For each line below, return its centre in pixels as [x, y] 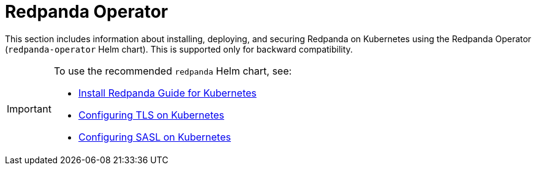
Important [29, 109]
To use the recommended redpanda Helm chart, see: [173, 71]
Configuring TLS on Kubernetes [151, 115]
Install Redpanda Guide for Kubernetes [167, 93]
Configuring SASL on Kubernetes [154, 137]
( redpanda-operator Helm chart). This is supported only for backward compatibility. [179, 49]
